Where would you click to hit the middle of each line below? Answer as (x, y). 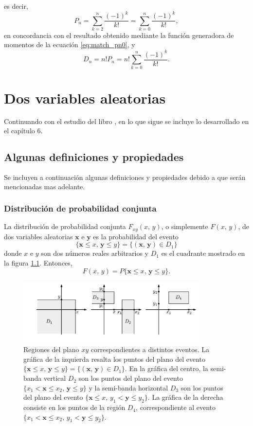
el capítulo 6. (23, 131)
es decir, (16, 6)
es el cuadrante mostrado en (203, 253)
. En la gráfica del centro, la (166, 368)
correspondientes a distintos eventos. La (150, 349)
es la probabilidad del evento (136, 236)
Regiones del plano (51, 349)
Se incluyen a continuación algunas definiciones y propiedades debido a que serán (125, 177)
